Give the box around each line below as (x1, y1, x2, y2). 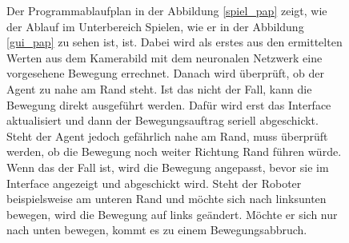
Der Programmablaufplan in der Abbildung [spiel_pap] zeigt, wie (6, 2, 327, 18)
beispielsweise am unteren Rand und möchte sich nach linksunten (6, 190, 327, 207)
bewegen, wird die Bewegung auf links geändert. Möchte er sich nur (6, 205, 338, 222)
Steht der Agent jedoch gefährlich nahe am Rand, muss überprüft (6, 127, 328, 144)
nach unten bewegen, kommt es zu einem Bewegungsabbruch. (6, 221, 307, 238)
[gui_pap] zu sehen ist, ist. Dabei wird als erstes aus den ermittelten (6, 34, 343, 50)
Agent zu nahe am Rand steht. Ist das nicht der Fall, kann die (6, 80, 312, 97)
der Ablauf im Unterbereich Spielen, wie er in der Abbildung (6, 18, 304, 34)
